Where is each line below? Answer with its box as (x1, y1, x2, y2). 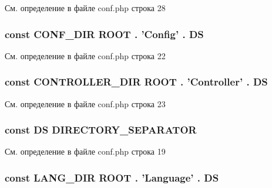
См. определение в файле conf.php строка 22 (5, 49, 166, 61)
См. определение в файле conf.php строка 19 (5, 145, 166, 158)
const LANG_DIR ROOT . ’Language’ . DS (5, 170, 219, 184)
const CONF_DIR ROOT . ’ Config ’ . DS (5, 26, 204, 41)
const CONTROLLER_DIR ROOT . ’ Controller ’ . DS (5, 74, 268, 89)
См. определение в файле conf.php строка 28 (5, 2, 166, 13)
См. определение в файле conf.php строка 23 (5, 97, 166, 110)
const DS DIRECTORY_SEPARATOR (5, 122, 197, 137)
